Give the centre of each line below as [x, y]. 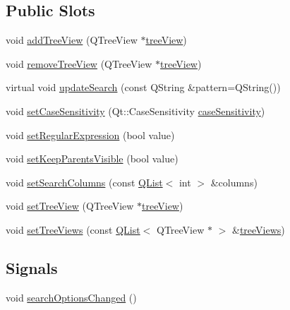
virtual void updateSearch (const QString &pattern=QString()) [143, 87]
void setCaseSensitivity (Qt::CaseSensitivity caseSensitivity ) [135, 111]
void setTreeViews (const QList [73, 229]
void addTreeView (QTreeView [72, 40]
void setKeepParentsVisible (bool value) [92, 159]
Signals [32, 267]
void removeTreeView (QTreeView [79, 63]
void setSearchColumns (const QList [84, 182]
